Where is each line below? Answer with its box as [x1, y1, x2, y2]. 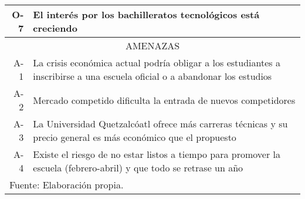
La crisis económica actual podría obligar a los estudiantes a [33, 56, 280, 69]
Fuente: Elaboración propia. [9, 178, 124, 191]
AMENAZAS [125, 39, 180, 52]
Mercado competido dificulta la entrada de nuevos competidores [33, 93, 296, 107]
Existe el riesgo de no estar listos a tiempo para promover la [33, 147, 281, 161]
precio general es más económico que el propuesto [33, 130, 236, 144]
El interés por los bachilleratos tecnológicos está [33, 8, 260, 21]
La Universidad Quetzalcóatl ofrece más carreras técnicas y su [33, 117, 288, 130]
